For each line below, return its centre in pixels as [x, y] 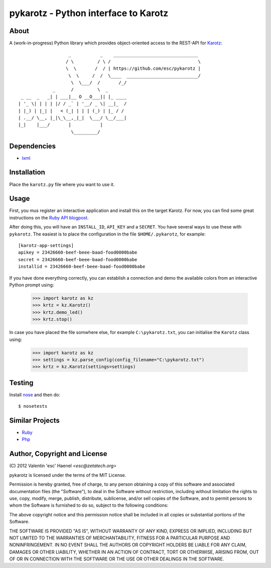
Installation [27, 173]
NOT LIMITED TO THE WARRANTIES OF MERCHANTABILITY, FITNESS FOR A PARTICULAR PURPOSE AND [120, 538]
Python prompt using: [32, 285]
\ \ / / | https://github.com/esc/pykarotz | [133, 69]
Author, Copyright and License [58, 454]
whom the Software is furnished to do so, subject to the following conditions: [89, 505]
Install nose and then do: [35, 395]
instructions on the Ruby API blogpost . [49, 217]
